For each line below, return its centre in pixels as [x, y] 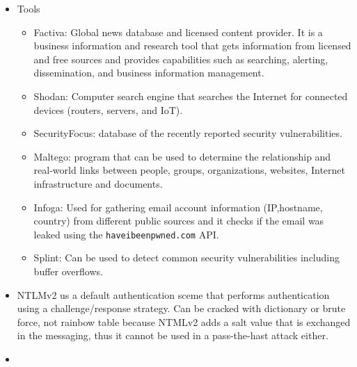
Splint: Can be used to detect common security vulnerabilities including [187, 258]
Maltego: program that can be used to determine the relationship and [182, 156]
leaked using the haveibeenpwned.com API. [126, 234]
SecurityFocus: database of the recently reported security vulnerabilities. [188, 133]
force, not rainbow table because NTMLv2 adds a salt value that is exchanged [184, 321]
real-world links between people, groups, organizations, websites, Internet [190, 170]
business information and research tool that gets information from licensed [192, 46]
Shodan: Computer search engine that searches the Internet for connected [191, 96]
